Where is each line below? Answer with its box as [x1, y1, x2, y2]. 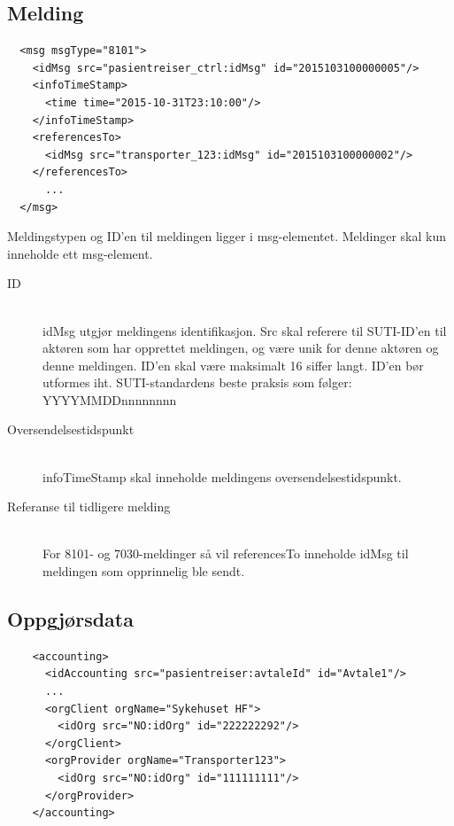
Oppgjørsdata [7, 605, 134, 633]
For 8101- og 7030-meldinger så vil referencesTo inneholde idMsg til [42, 544, 409, 563]
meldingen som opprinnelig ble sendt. [42, 562, 245, 581]
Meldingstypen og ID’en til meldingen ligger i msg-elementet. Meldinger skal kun [7, 227, 446, 245]
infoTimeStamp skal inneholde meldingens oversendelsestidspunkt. [42, 467, 402, 486]
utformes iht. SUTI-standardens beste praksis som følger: [42, 373, 352, 392]
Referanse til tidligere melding [7, 497, 171, 516]
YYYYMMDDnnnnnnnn [42, 390, 177, 409]
